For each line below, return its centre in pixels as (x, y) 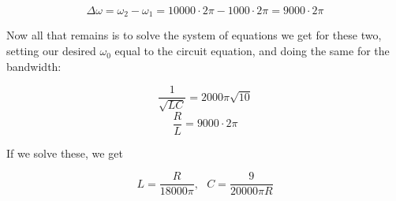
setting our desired (51, 51)
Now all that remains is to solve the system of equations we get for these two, (194, 35)
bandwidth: (34, 66)
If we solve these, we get (65, 153)
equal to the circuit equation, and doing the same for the (252, 51)
